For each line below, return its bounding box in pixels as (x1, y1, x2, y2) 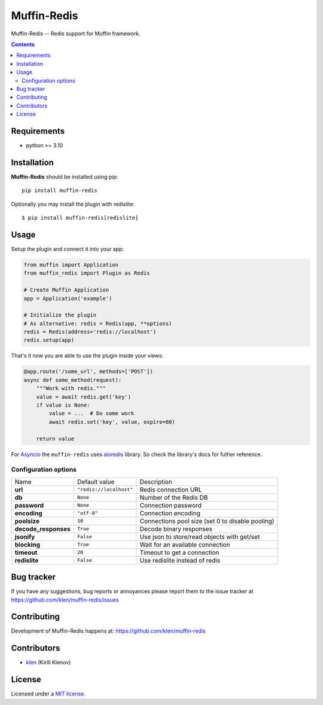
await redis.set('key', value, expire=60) (48, 418, 176, 425)
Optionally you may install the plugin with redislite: (11, 200, 135, 208)
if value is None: (36, 402, 90, 408)
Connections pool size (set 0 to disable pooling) (139, 516, 275, 525)
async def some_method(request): (23, 376, 122, 383)
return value (36, 435, 75, 442)
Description (139, 478, 173, 486)
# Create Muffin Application (23, 287, 109, 293)
